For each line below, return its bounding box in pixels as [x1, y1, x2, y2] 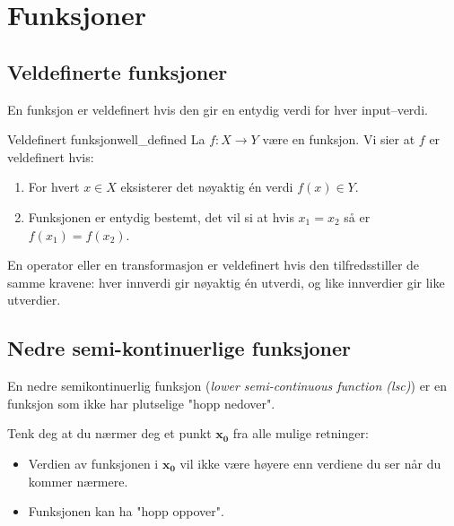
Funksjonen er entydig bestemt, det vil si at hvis [28, 207, 294, 226]
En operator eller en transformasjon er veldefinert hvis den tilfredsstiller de [7, 255, 420, 274]
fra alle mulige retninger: [232, 424, 369, 443]
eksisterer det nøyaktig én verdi [120, 177, 293, 196]
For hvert [28, 177, 80, 196]
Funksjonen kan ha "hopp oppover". [28, 502, 224, 521]
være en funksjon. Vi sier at [262, 130, 415, 149]
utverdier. [7, 290, 61, 309]
